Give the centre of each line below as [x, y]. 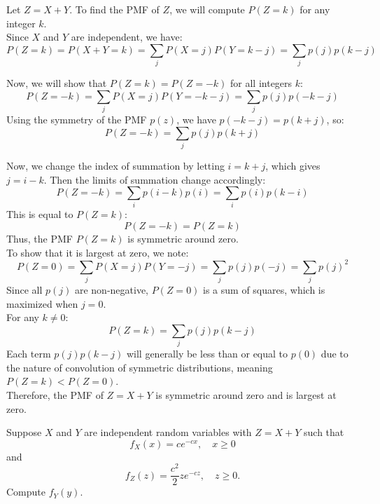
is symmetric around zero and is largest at [246, 394]
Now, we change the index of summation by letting [115, 165]
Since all [24, 290]
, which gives [293, 165]
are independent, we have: [127, 37]
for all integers [261, 83]
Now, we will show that [57, 83]
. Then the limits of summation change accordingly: [155, 179]
